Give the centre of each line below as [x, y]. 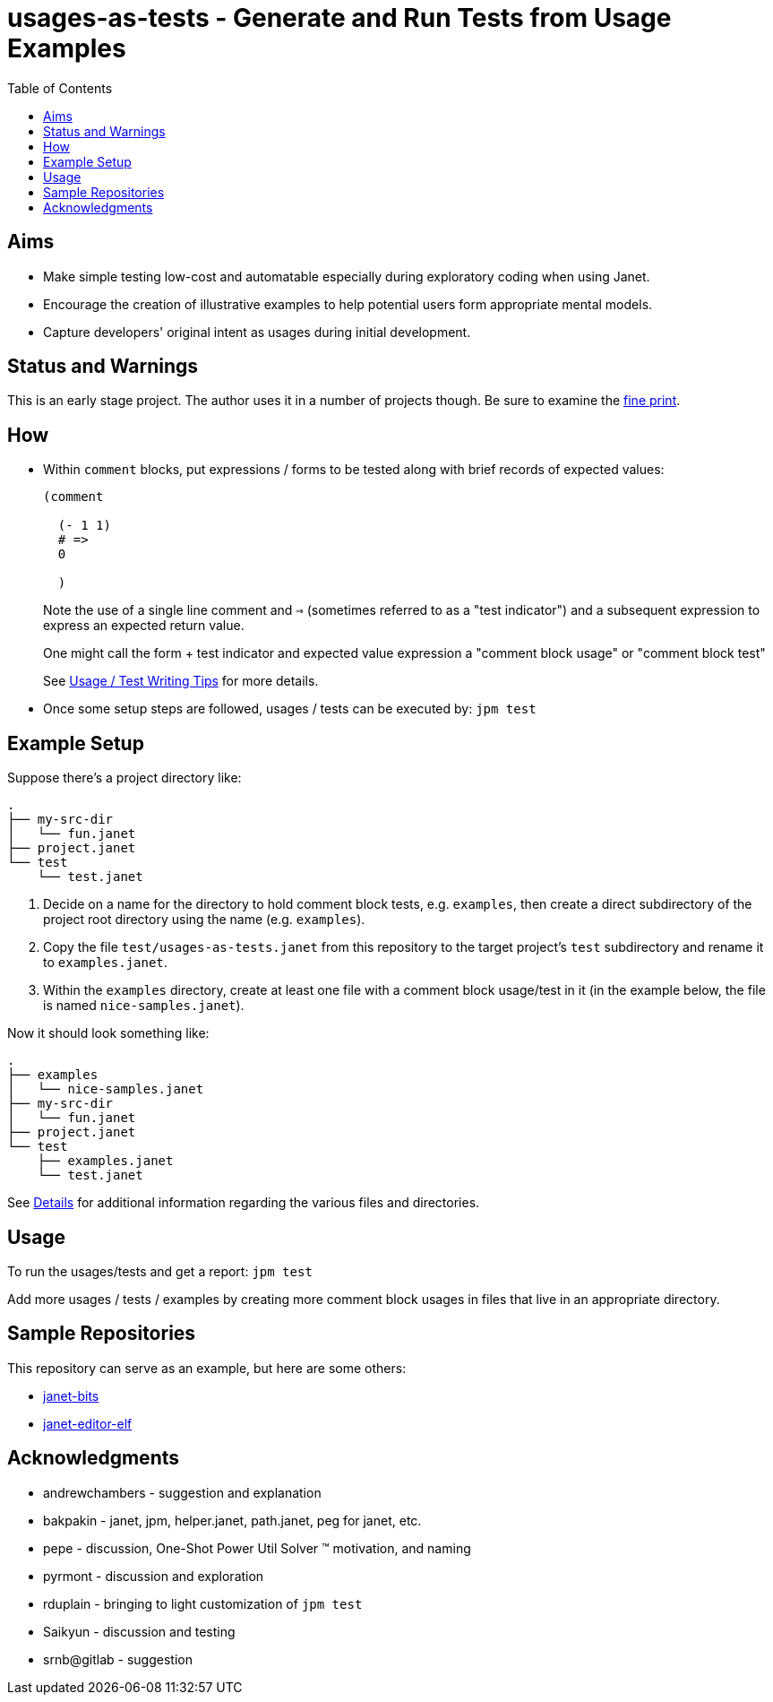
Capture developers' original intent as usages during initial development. [257, 332]
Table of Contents [60, 88]
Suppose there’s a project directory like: [125, 778]
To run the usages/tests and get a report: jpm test [160, 1271]
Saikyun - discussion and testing [139, 1631]
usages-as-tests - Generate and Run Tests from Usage [339, 18]
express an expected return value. [144, 626]
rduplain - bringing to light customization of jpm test [203, 1603]
